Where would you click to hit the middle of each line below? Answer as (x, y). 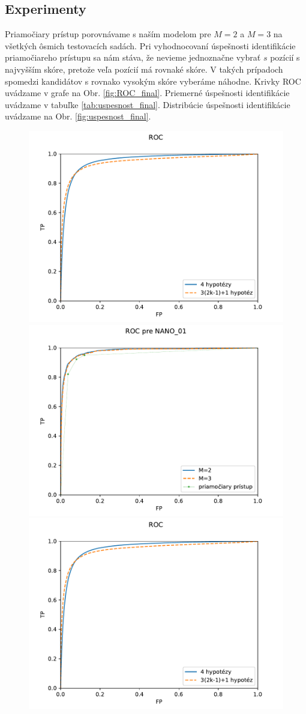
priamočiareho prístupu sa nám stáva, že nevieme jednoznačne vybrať (133, 57)
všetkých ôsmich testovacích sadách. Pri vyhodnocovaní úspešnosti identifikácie (150, 45)
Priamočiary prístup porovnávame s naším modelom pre (108, 34)
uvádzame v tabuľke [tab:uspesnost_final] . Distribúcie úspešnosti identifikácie (148, 104)
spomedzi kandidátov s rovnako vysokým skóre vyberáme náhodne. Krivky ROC (153, 81)
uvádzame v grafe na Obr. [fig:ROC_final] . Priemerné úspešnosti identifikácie (147, 93)
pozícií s (285, 57)
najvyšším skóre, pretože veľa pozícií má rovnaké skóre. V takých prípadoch (144, 69)
